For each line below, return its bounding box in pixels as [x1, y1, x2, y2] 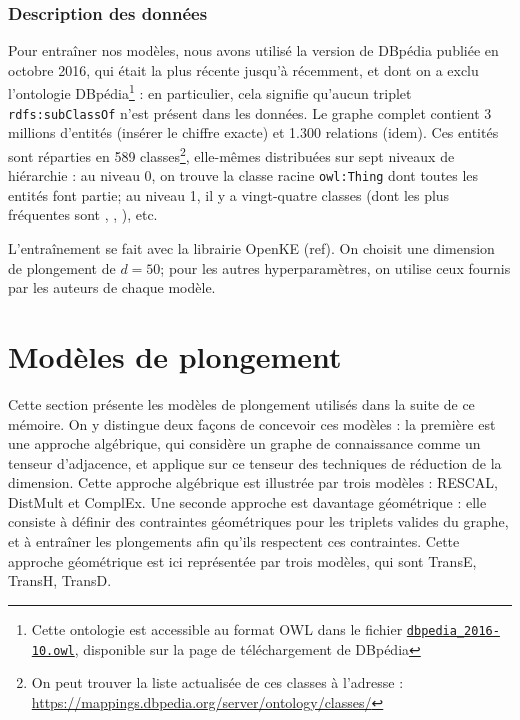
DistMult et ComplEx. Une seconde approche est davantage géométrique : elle [8, 491, 487, 512]
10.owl [31, 643, 75, 658]
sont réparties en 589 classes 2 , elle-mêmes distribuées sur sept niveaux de [8, 142, 455, 166]
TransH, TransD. [8, 570, 112, 591]
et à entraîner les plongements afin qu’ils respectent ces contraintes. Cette [8, 531, 460, 552]
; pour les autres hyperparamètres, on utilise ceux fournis [160, 257, 511, 278]
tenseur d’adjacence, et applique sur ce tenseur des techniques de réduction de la [8, 452, 502, 473]
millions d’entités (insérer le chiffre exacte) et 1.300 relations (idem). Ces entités [8, 122, 499, 143]
